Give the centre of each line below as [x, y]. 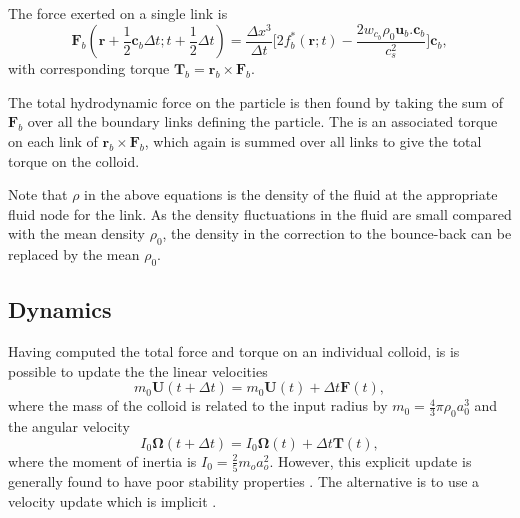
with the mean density [76, 233]
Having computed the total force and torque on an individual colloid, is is [234, 351]
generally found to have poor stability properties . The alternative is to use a [244, 480]
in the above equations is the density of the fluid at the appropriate [291, 194]
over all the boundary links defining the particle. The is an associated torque [262, 121]
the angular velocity [69, 426]
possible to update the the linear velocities [138, 370]
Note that [38, 194]
